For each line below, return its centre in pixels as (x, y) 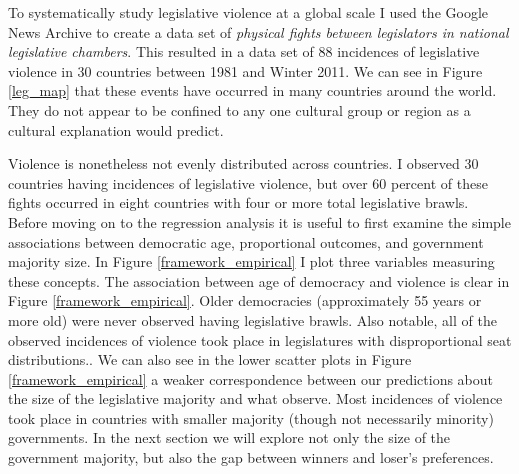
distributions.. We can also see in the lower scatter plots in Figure (210, 359)
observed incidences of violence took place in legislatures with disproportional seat (260, 339)
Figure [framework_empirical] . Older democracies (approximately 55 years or (245, 300)
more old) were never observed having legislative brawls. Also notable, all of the (252, 319)
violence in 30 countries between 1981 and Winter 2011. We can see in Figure (245, 70)
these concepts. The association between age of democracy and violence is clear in (259, 280)
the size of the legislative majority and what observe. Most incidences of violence (255, 398)
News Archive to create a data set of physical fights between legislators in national (258, 31)
